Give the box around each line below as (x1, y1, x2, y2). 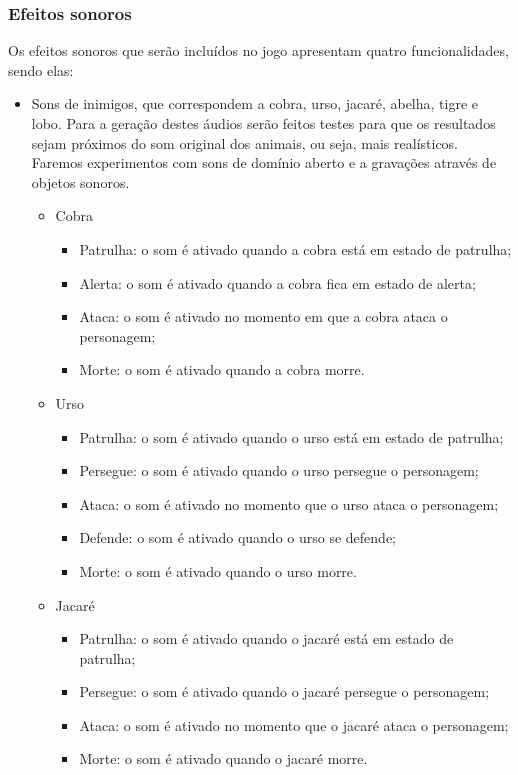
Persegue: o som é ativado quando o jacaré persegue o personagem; (79, 681, 490, 702)
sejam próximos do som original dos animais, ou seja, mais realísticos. (31, 132, 459, 153)
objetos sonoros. (31, 171, 130, 192)
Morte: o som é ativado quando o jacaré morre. (79, 748, 368, 769)
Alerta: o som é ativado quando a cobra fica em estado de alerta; (79, 272, 476, 293)
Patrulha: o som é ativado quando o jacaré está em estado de (79, 628, 454, 649)
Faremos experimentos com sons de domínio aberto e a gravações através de (31, 152, 497, 173)
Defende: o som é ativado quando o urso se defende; (79, 527, 396, 548)
